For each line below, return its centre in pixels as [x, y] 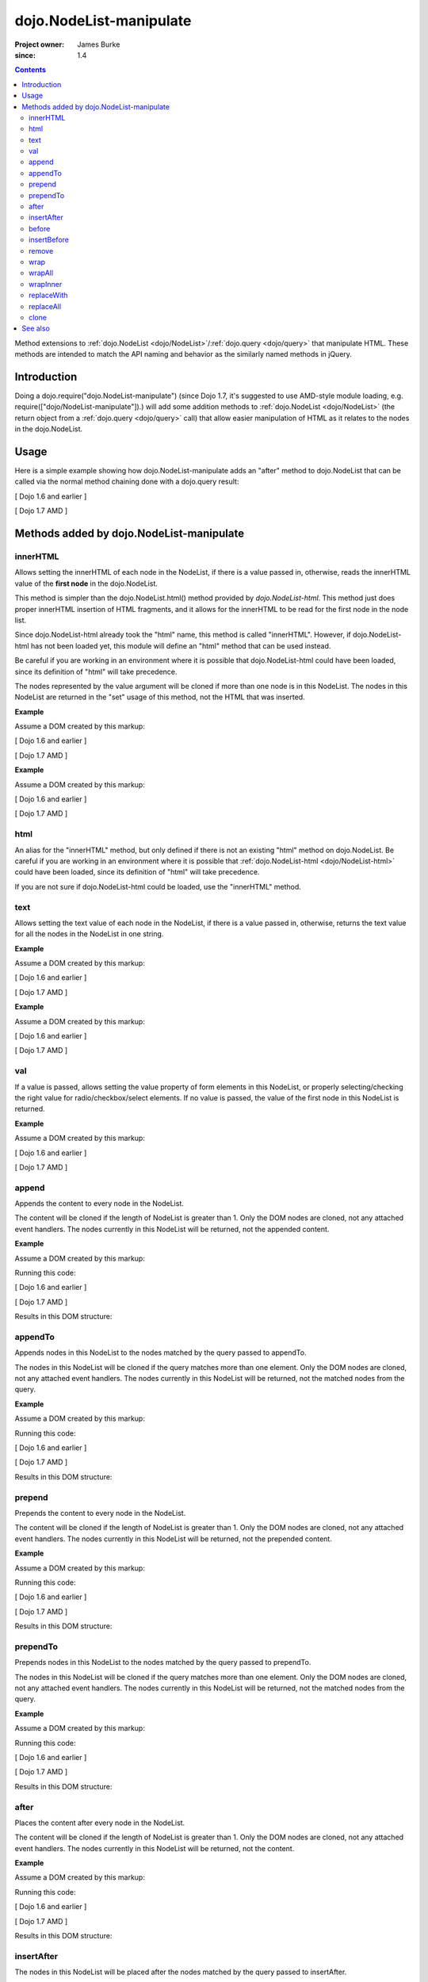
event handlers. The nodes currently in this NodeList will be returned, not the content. [155, 1848]
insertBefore [49, 240]
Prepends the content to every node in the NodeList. [100, 1513]
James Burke [99, 44]
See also [36, 328]
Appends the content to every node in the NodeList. [99, 1203]
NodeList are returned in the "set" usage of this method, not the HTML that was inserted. [160, 697]
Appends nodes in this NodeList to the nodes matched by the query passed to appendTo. [160, 1353]
